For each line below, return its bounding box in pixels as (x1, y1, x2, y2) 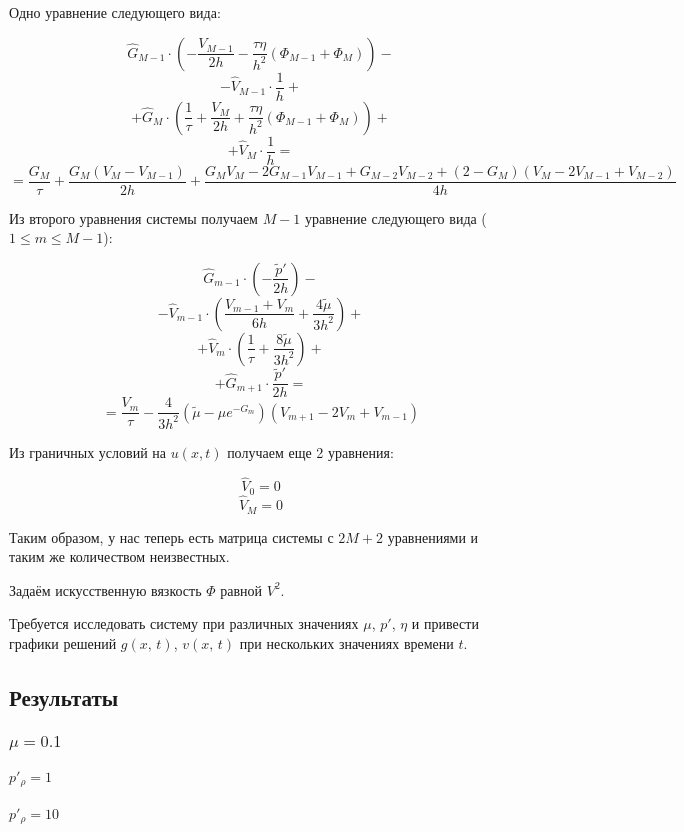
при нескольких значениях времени (239, 632, 454, 653)
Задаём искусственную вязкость (9, 579, 202, 600)
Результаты (9, 681, 119, 712)
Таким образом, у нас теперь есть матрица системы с (9, 526, 334, 547)
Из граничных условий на (9, 441, 167, 462)
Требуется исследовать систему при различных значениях (9, 613, 359, 634)
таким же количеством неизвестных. (9, 546, 230, 567)
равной (220, 579, 263, 600)
